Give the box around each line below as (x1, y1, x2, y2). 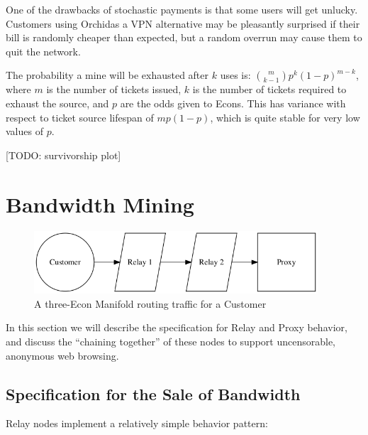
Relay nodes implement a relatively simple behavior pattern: (6, 416, 268, 431)
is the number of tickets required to (192, 82, 347, 97)
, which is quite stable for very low (210, 109, 360, 124)
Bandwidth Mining (6, 189, 194, 218)
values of (6, 124, 43, 139)
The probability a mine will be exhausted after (6, 68, 209, 82)
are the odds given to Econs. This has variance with (120, 95, 346, 110)
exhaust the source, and (6, 95, 109, 110)
